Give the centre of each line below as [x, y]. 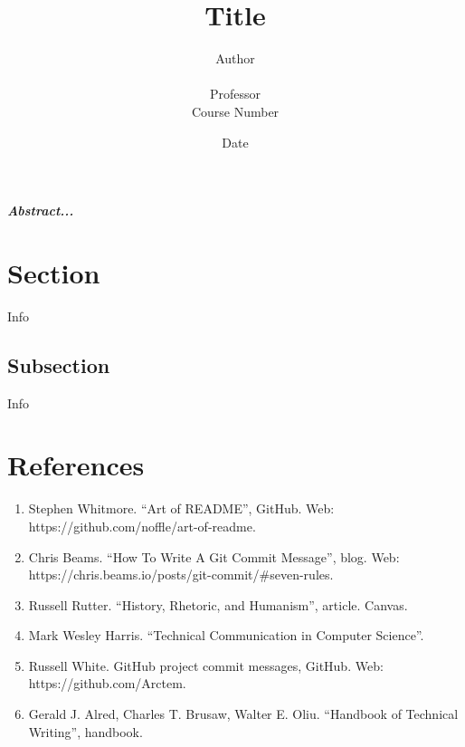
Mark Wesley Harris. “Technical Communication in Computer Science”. [226, 635]
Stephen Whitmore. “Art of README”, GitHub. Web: [181, 508]
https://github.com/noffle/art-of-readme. [142, 526]
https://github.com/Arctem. [107, 683]
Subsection [59, 364]
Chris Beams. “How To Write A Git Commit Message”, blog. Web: [214, 556]
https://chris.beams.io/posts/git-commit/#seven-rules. [181, 575]
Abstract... [41, 211]
